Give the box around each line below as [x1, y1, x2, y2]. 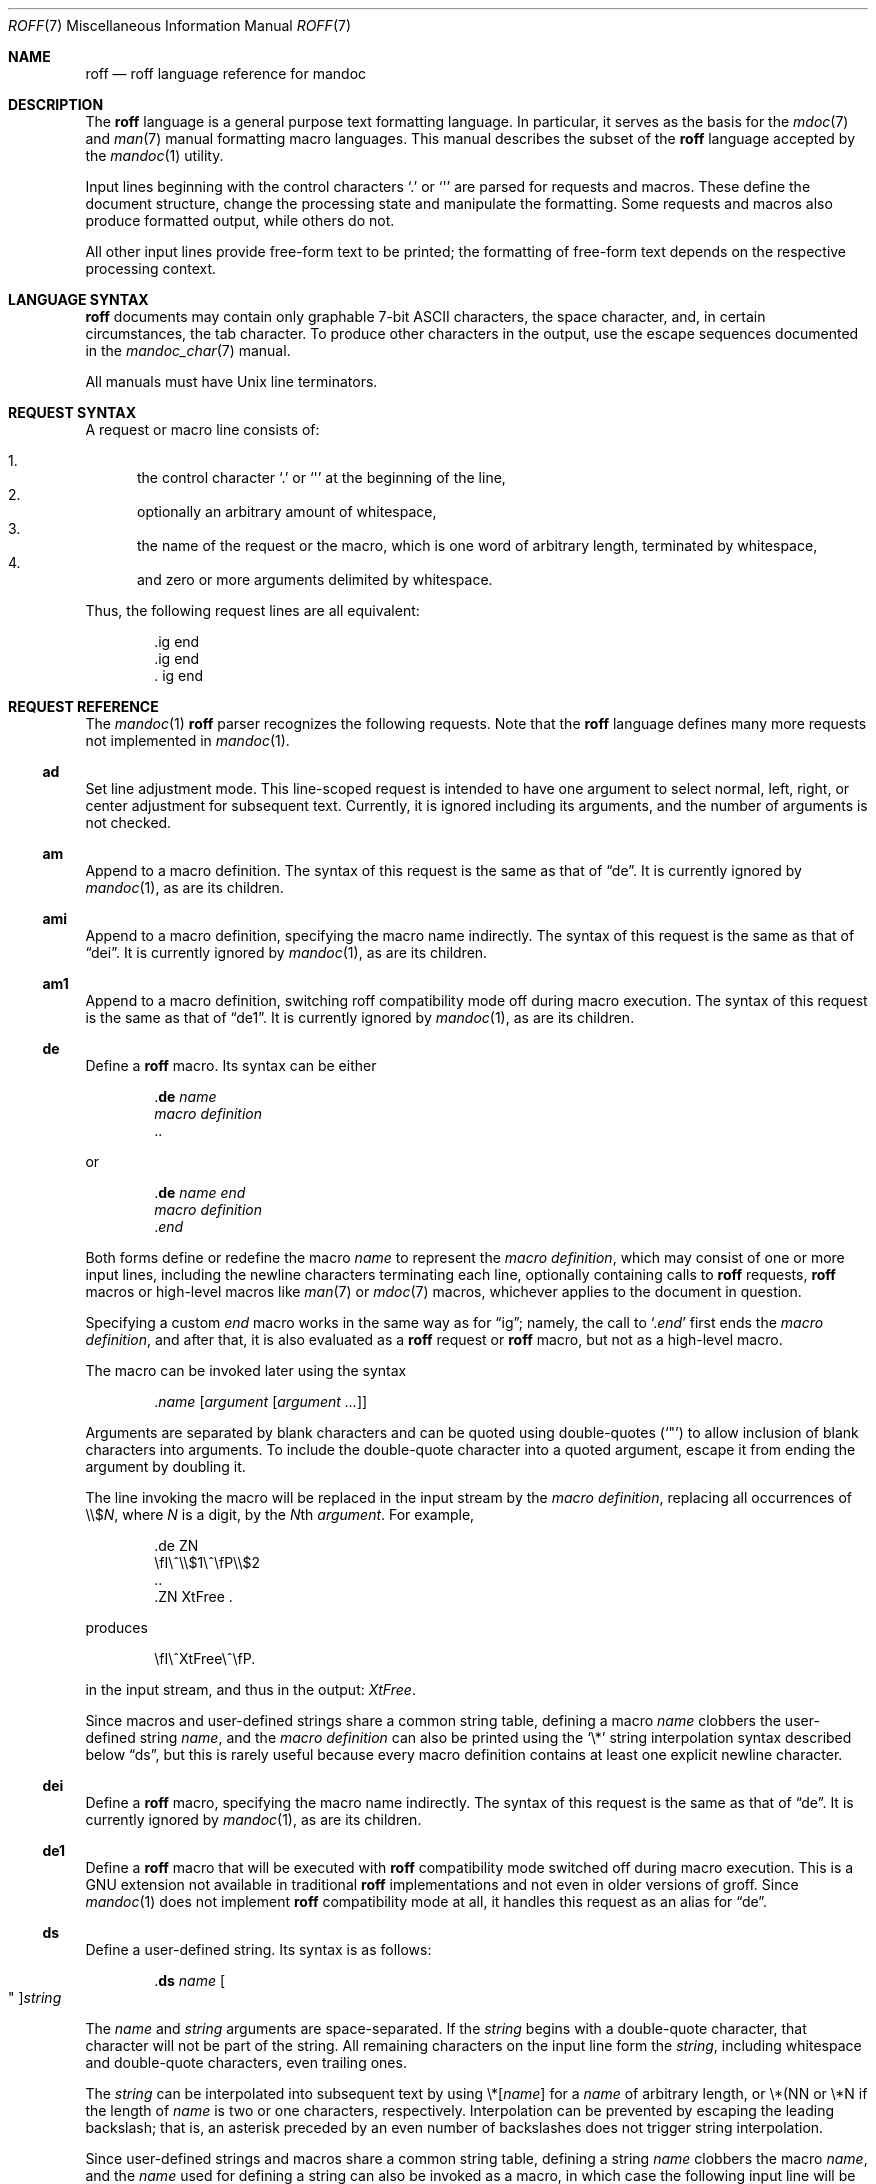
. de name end [154, 1184, 246, 1201]
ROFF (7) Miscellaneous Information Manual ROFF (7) [8, 17, 352, 34]
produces [85, 1619, 148, 1636]
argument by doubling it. [85, 1458, 246, 1475]
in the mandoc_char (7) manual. [85, 342, 291, 359]
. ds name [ [154, 1972, 226, 1989]
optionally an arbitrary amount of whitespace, [137, 503, 437, 520]
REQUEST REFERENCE [8, 698, 159, 715]
